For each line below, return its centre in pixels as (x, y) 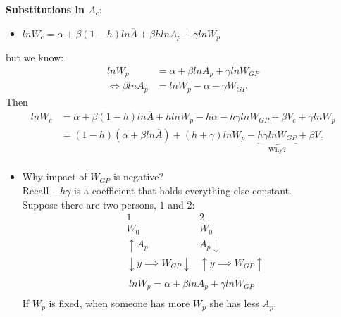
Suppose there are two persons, (89, 204)
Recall (36, 190)
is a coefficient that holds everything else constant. (182, 190)
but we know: (35, 57)
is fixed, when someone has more (119, 303)
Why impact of (55, 176)
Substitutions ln (45, 9)
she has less (234, 303)
